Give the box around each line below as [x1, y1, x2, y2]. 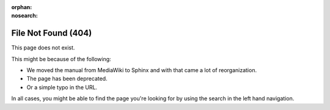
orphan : [11, 4, 32, 10]
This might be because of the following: [11, 55, 111, 62]
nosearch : [11, 12, 38, 20]
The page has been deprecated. [26, 75, 108, 82]
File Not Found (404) [11, 28, 92, 38]
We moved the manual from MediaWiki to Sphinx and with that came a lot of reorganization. [26, 67, 257, 74]
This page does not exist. [11, 44, 75, 51]
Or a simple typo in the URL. [26, 83, 98, 91]
